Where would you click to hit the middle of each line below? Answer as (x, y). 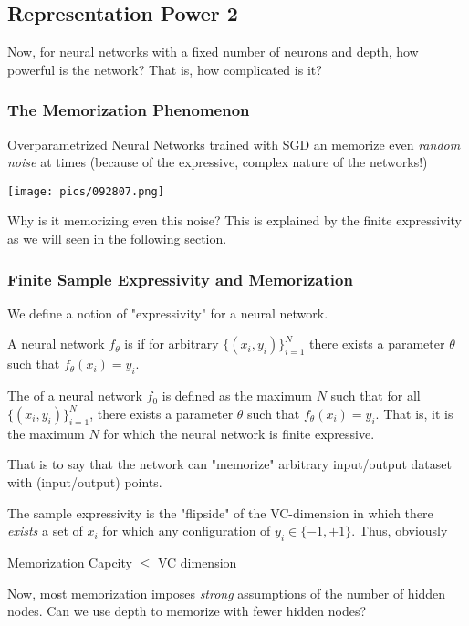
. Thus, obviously (400, 531)
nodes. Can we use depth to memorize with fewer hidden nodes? (187, 611)
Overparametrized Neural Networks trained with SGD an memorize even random (234, 144)
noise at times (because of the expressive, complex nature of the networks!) (218, 162)
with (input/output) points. (85, 482)
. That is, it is (414, 413)
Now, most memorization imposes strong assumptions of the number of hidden (227, 593)
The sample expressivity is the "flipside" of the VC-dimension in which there (220, 512)
